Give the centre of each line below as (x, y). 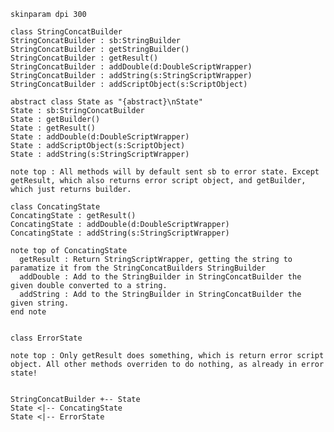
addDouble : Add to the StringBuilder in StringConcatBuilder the (160, 277)
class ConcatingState (55, 207)
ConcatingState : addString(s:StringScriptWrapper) (120, 233)
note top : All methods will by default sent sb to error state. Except (165, 172)
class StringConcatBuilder (66, 32)
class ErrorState (46, 338)
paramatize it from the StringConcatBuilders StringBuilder (138, 268)
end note (28, 312)
